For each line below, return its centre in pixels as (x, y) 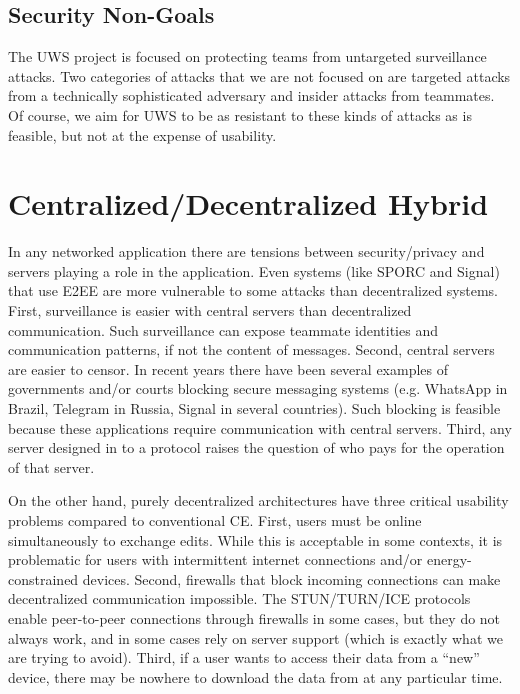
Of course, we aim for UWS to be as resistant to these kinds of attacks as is (240, 114)
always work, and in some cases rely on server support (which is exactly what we (255, 637)
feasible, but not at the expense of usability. (142, 134)
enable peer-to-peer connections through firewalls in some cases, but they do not (254, 617)
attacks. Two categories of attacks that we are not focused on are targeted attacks (259, 75)
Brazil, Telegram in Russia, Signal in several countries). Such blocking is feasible (254, 408)
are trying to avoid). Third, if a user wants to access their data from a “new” (244, 657)
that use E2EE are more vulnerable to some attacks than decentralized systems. (253, 290)
